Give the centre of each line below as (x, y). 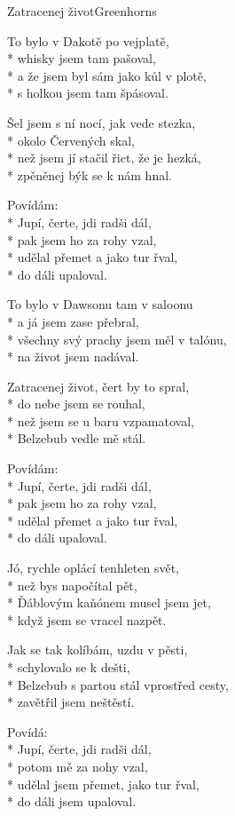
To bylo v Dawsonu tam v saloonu (100, 304)
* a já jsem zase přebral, (73, 321)
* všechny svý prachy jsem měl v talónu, (117, 339)
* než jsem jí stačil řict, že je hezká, (104, 158)
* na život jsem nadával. (73, 357)
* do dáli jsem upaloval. (72, 801)
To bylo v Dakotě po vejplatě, (88, 40)
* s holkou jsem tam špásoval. (88, 93)
